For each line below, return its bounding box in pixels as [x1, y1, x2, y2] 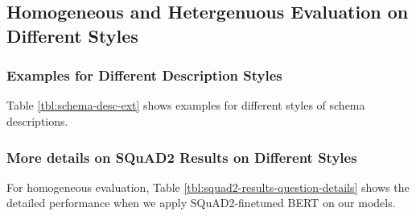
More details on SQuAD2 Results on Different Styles [6, 147, 357, 167]
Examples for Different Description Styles [6, 65, 282, 85]
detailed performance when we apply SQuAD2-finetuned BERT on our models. [6, 194, 396, 211]
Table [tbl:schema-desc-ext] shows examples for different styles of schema [6, 97, 365, 114]
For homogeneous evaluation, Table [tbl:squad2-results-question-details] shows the [6, 178, 410, 195]
